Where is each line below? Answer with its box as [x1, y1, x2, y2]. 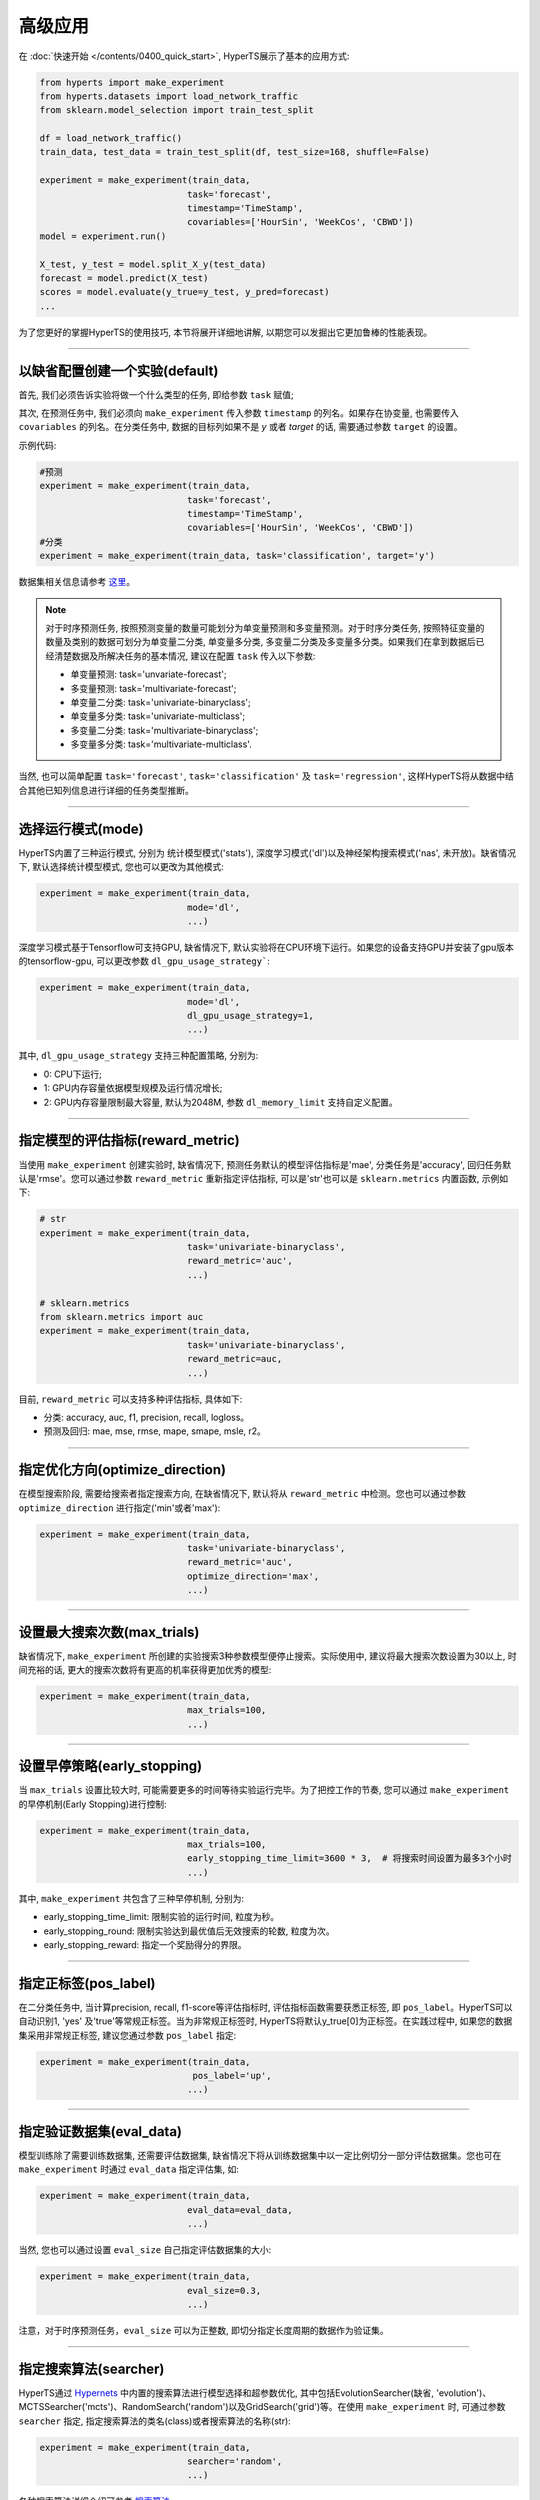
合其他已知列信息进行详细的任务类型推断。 [18, 784, 194, 796]
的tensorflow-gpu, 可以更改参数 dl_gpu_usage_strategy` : [18, 955, 270, 967]
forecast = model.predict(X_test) [39, 273, 209, 284]
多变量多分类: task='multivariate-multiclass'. [70, 738, 252, 750]
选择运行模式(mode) [18, 820, 144, 837]
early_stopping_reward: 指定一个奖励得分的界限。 [43, 1939, 247, 1951]
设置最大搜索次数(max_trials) [18, 1623, 200, 1640]
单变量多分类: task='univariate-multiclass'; [70, 710, 245, 722]
